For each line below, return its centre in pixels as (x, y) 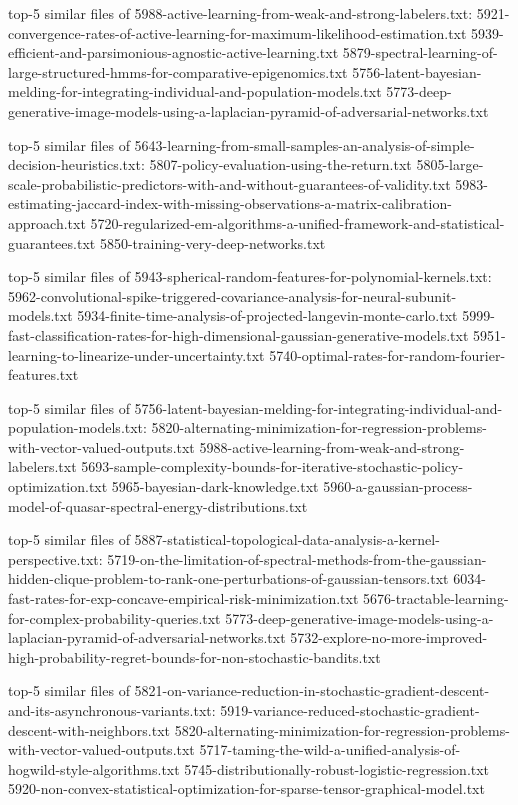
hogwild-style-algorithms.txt (94, 768)
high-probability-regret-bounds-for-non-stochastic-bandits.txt (194, 656)
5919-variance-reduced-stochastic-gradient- (350, 710)
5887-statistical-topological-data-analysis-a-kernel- (287, 539)
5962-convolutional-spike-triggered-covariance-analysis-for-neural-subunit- (232, 295)
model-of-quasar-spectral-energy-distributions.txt (158, 505)
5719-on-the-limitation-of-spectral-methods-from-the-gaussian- (297, 558)
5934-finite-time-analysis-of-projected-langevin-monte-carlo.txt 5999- (286, 315)
